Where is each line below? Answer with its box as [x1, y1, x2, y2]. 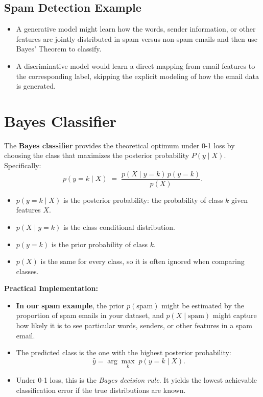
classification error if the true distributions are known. [16, 384, 186, 395]
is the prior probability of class [51, 239, 148, 249]
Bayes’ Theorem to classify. [16, 43, 102, 54]
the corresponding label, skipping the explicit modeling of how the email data [16, 70, 259, 81]
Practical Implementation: [4, 283, 99, 294]
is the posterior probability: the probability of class [63, 194, 223, 205]
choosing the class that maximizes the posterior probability [4, 150, 189, 161]
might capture [212, 310, 257, 321]
